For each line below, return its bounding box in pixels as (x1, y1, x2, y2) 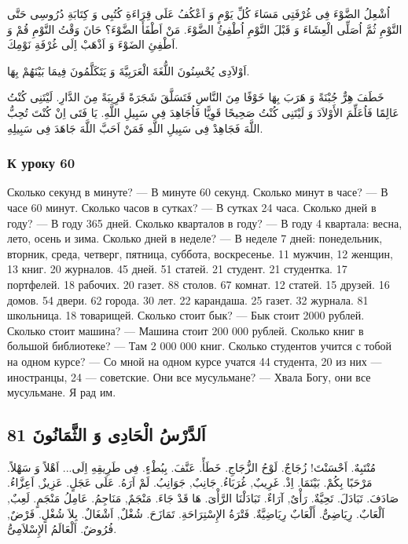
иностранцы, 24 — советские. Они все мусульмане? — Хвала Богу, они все (7, 368, 371, 385)
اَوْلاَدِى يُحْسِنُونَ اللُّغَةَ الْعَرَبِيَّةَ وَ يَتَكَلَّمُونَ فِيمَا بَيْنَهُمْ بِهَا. (7, 62, 250, 78)
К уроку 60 (7, 153, 75, 173)
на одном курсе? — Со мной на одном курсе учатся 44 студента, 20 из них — (7, 352, 382, 369)
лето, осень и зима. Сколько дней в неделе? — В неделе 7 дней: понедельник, (7, 230, 383, 246)
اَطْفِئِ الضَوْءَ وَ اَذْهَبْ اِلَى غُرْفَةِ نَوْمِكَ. (7, 36, 178, 53)
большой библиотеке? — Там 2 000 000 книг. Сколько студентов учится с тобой (7, 338, 392, 354)
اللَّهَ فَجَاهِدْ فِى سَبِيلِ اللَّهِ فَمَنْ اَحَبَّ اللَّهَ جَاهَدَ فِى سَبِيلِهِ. (7, 119, 263, 136)
